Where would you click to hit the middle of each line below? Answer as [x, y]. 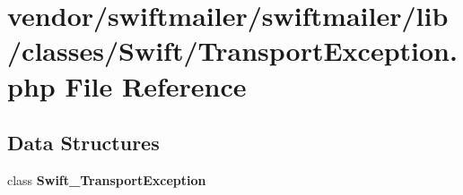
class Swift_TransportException [107, 179]
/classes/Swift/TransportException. [232, 51]
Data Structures [83, 143]
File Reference [156, 85]
